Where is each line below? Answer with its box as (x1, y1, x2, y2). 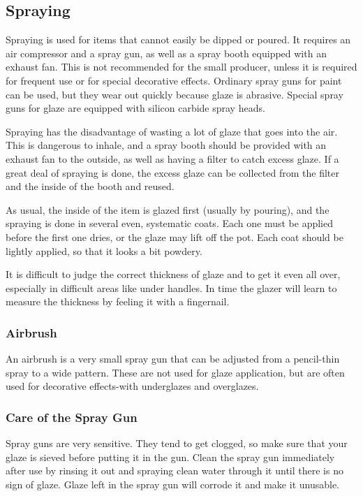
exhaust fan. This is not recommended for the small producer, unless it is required (6, 59, 357, 74)
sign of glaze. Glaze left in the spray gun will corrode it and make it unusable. (6, 476, 340, 491)
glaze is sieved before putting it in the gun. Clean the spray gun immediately (6, 449, 335, 464)
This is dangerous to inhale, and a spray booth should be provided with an (6, 138, 327, 152)
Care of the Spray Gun (6, 408, 138, 425)
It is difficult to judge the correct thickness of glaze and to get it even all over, (6, 267, 341, 282)
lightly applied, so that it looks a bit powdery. (6, 243, 202, 258)
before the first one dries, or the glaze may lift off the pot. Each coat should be (6, 229, 343, 244)
